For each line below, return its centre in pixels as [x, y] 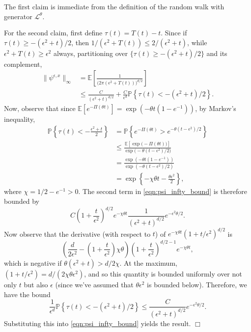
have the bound [27, 294]
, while [197, 42]
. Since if [174, 33]
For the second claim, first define [53, 33]
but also [36, 284]
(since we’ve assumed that [94, 284]
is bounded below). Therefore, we [197, 284]
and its [217, 53]
